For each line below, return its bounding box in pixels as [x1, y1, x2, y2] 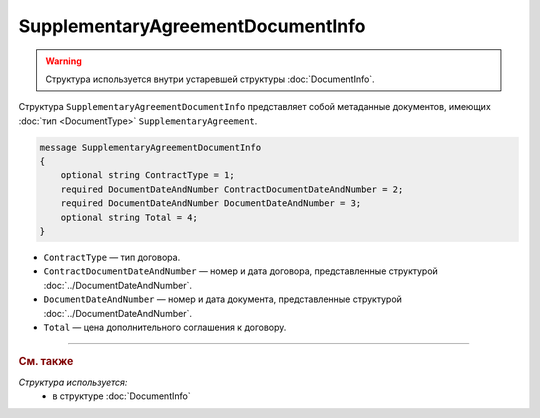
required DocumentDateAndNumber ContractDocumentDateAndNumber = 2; [60, 183, 404, 195]
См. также [18, 355, 74, 369]
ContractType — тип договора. [43, 251, 181, 264]
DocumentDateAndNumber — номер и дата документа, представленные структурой [43, 293, 402, 305]
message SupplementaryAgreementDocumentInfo [39, 141, 262, 153]
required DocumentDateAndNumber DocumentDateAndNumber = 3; [60, 198, 362, 209]
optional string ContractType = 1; [60, 170, 235, 181]
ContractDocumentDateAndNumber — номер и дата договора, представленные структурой [43, 265, 439, 277]
